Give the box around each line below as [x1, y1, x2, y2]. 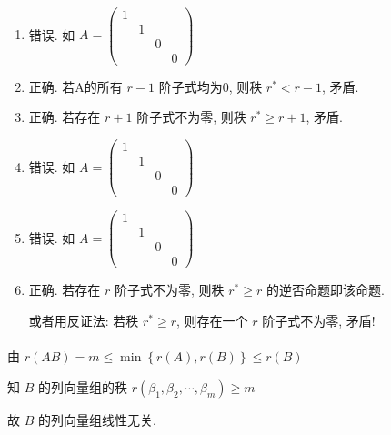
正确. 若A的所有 [28, 76, 123, 96]
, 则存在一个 [176, 310, 248, 329]
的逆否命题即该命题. [266, 280, 385, 299]
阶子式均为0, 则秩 [158, 76, 263, 96]
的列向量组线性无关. [37, 410, 156, 429]
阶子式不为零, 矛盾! [262, 310, 376, 329]
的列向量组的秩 [37, 377, 127, 396]
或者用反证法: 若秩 [28, 310, 139, 329]
